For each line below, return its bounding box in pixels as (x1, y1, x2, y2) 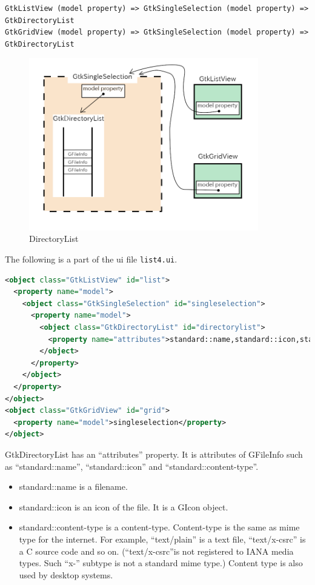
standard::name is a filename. (19, 480, 128, 493)
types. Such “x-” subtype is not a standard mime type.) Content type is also (19, 557, 303, 569)
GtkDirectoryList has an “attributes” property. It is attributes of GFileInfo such (5, 447, 303, 460)
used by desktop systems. (19, 568, 113, 581)
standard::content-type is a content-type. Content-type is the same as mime (19, 521, 300, 533)
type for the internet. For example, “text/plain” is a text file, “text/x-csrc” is (19, 532, 306, 545)
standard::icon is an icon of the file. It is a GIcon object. (19, 500, 228, 513)
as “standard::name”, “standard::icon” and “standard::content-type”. (5, 460, 259, 472)
